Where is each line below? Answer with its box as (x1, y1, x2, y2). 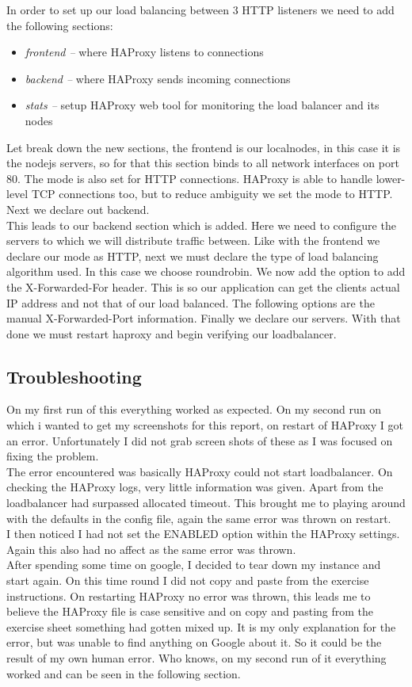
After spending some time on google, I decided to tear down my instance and (6, 556, 381, 573)
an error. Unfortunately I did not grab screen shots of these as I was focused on (6, 432, 393, 448)
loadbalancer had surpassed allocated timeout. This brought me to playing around (6, 494, 406, 511)
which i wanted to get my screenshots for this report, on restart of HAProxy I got (6, 417, 403, 433)
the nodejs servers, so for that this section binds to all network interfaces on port (6, 155, 399, 171)
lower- (376, 170, 406, 186)
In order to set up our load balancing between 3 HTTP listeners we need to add (6, 2, 395, 17)
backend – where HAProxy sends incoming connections (25, 70, 291, 86)
